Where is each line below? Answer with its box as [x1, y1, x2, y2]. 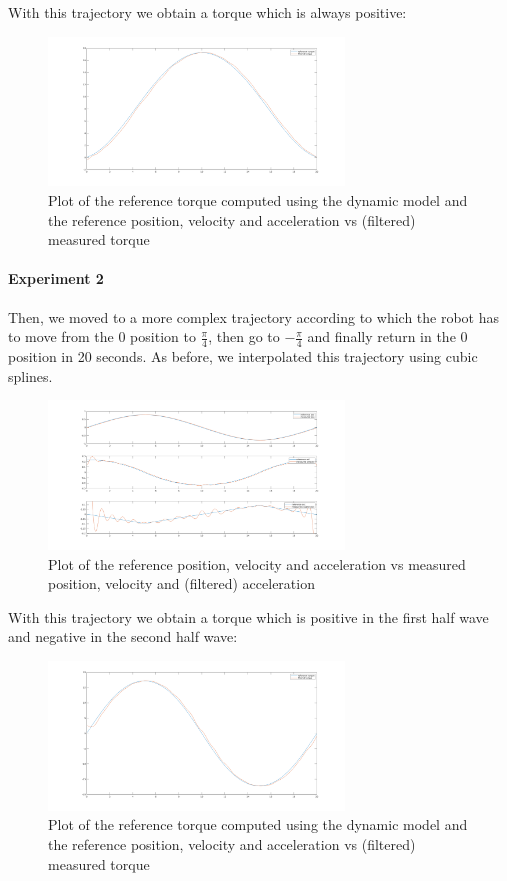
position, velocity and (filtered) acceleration [48, 573, 315, 594]
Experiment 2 [8, 268, 104, 289]
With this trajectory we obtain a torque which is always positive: [8, 2, 407, 22]
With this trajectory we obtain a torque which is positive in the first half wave [8, 606, 489, 627]
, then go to [208, 326, 280, 347]
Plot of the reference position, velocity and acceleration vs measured [48, 553, 466, 574]
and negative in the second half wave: [8, 626, 238, 647]
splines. [8, 365, 53, 386]
